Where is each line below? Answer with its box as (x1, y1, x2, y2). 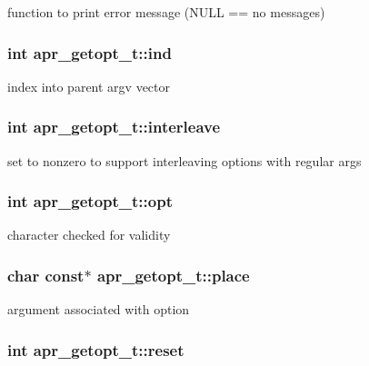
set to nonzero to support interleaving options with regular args (7, 151, 362, 170)
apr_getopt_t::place (96, 263, 250, 286)
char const (7, 263, 85, 286)
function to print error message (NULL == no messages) (7, 3, 325, 21)
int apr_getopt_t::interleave (7, 115, 221, 138)
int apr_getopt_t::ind (7, 41, 172, 64)
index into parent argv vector (7, 76, 171, 95)
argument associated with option (7, 300, 190, 319)
